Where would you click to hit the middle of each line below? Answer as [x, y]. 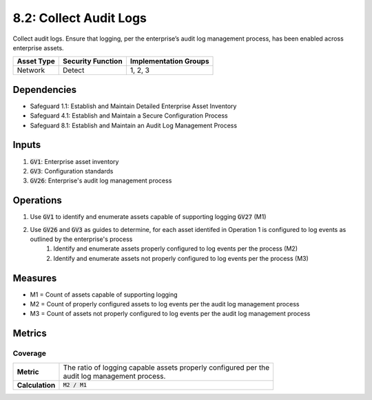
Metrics [30, 334]
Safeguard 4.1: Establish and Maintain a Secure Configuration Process [129, 116]
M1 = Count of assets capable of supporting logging [104, 294]
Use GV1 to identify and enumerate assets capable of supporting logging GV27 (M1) [148, 217]
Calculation [36, 385]
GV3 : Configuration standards [72, 171]
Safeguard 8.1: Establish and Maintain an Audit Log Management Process [134, 125]
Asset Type [36, 61]
